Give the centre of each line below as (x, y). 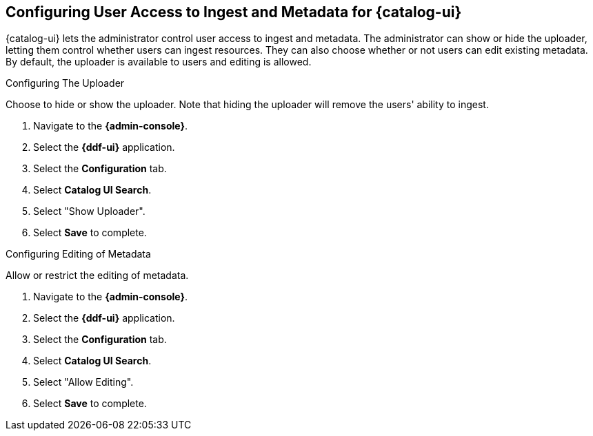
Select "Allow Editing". (83, 382)
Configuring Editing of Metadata (78, 254)
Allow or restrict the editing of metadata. (97, 276)
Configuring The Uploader (65, 83)
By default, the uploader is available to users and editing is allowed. (159, 62)
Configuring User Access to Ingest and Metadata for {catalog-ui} (234, 12)
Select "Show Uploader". (89, 211)
